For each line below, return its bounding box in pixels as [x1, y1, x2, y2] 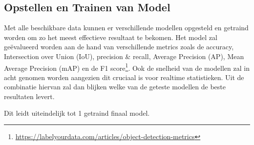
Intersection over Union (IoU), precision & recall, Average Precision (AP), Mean [4, 51, 244, 61]
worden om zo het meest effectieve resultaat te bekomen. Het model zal [4, 32, 217, 42]
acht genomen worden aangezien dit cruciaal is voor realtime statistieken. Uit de [4, 72, 244, 82]
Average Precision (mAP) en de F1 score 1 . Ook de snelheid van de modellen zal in [4, 61, 250, 73]
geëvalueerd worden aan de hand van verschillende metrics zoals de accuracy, [4, 41, 234, 52]
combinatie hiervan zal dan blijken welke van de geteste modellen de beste [4, 82, 226, 92]
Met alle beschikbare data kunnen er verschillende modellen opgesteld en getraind [4, 22, 249, 33]
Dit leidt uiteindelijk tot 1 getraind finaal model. [4, 107, 150, 118]
